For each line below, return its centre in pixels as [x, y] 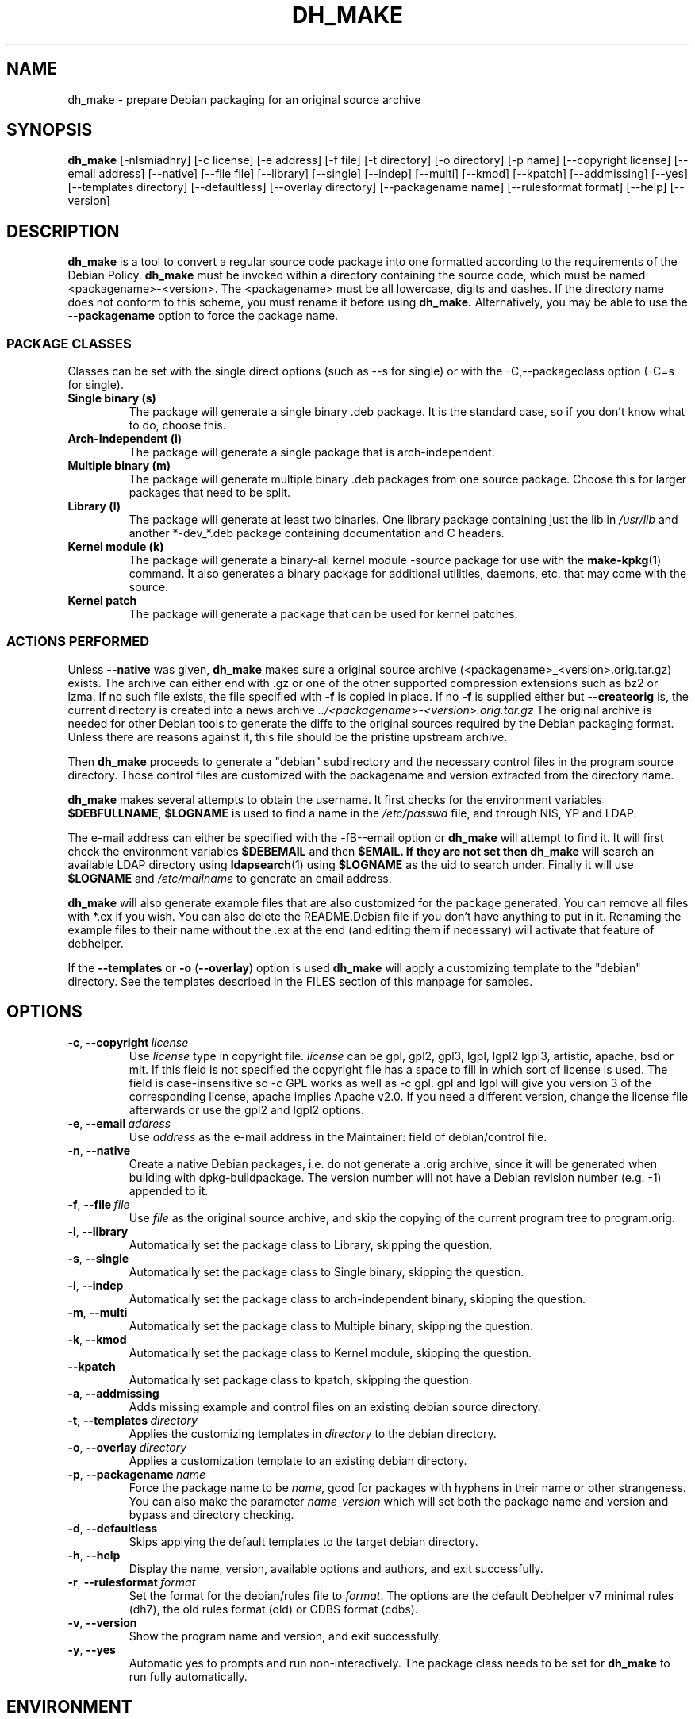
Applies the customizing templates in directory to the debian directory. [313, 1433]
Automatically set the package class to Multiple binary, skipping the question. [331, 1325]
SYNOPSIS [50, 130]
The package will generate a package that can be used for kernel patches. [323, 614]
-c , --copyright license [128, 1042]
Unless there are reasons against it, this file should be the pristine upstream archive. [288, 736]
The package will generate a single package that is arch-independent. [312, 452]
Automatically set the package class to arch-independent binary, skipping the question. [357, 1298]
